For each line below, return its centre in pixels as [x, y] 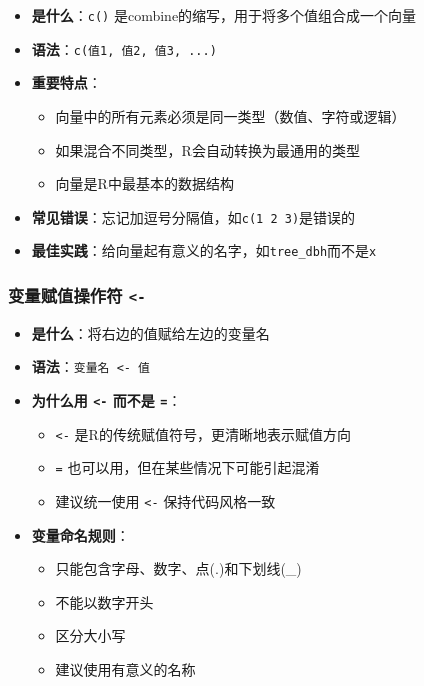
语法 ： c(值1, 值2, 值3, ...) [124, 48]
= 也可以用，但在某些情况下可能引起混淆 [187, 467]
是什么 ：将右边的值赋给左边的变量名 [150, 332]
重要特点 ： [66, 82]
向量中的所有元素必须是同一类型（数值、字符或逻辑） [230, 115]
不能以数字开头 [104, 601]
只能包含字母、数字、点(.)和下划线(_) [178, 568]
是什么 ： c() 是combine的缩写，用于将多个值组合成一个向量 [224, 15]
